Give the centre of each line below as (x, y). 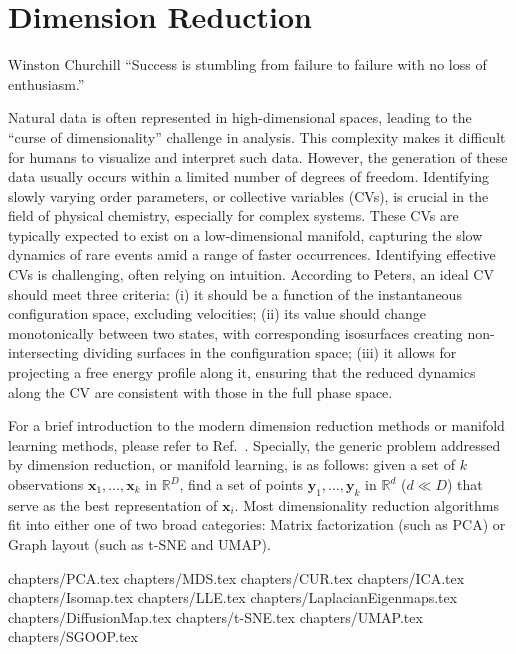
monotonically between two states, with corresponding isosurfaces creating (235, 332)
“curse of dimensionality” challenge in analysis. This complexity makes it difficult (257, 136)
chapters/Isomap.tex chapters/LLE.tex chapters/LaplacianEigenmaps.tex (233, 597)
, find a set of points (241, 484)
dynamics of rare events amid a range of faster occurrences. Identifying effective (252, 254)
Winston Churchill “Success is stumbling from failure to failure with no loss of (247, 64)
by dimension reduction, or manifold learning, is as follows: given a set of (231, 464)
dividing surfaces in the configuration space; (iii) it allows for (270, 352)
